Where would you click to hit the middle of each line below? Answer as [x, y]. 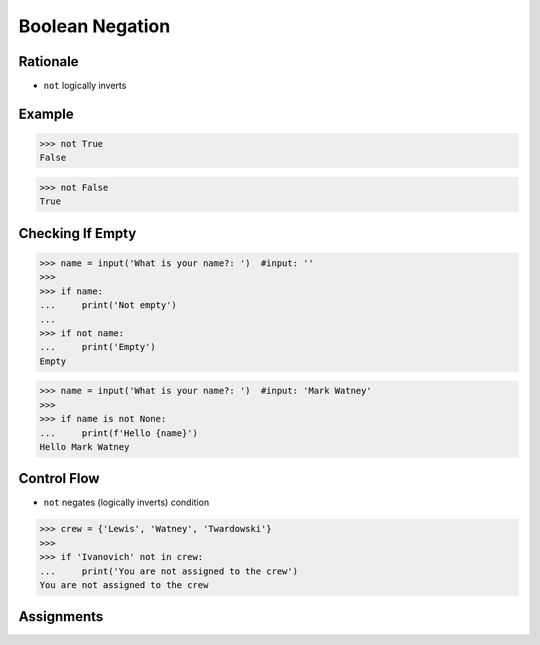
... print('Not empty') [108, 305]
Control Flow [59, 478]
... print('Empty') [98, 347]
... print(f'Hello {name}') [119, 433]
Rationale [48, 61]
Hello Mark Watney [84, 446]
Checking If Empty [77, 233]
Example [46, 113]
